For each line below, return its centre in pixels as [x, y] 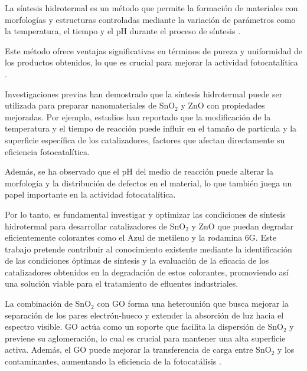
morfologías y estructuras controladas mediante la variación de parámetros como [150, 19]
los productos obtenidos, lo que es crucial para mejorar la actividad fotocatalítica [151, 62]
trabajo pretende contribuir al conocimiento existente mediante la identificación [148, 249]
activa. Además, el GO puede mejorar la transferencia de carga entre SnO [138, 349]
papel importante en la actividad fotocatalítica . [90, 194]
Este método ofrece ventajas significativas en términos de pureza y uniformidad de [153, 50]
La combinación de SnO [48, 303]
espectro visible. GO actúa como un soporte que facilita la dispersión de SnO [144, 326]
